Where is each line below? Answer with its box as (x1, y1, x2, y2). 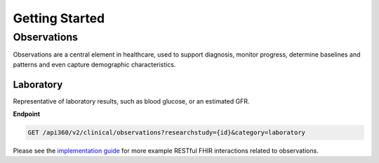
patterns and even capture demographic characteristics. (13, 60, 176, 69)
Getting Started (13, 10, 105, 26)
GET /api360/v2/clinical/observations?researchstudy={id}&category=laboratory (27, 129, 305, 136)
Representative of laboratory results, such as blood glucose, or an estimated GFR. (13, 97, 250, 105)
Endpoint (13, 110, 41, 118)
